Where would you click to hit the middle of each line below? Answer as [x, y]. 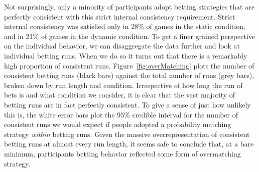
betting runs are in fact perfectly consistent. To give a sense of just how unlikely [127, 104]
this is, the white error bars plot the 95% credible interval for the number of [121, 114]
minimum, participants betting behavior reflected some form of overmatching [122, 153]
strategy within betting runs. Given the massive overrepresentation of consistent [127, 134]
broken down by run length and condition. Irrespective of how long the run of [123, 85]
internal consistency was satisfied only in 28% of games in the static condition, [125, 26]
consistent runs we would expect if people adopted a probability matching [118, 124]
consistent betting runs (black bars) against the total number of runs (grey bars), [129, 75]
